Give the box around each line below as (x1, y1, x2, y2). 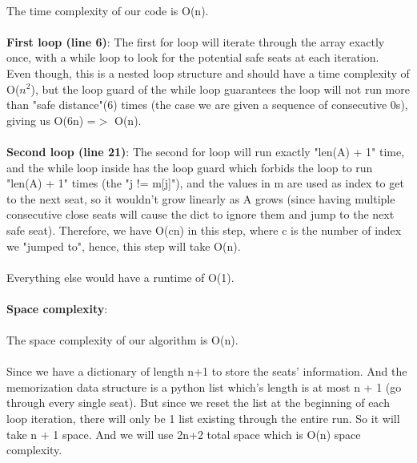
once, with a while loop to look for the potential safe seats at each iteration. (6, 49, 379, 66)
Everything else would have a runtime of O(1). (6, 268, 235, 285)
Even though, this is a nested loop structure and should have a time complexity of (6, 64, 410, 81)
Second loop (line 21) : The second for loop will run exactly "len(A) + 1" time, (6, 143, 405, 159)
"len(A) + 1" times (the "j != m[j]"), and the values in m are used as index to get (6, 175, 404, 191)
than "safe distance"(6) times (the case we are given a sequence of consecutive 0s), (6, 96, 408, 113)
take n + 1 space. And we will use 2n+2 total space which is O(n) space (6, 425, 361, 442)
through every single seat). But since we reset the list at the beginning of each (6, 394, 390, 411)
